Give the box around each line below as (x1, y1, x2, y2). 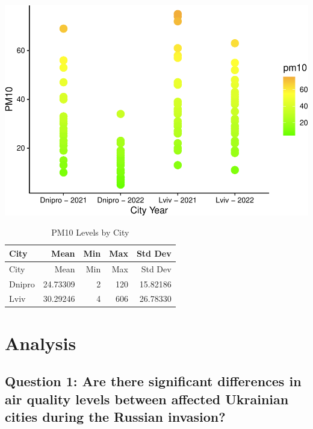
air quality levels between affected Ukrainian (5, 389, 289, 408)
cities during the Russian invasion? (5, 407, 226, 426)
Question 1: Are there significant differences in (5, 372, 302, 390)
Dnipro (9, 277, 35, 290)
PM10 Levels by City (51, 226, 129, 239)
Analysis (5, 330, 76, 355)
